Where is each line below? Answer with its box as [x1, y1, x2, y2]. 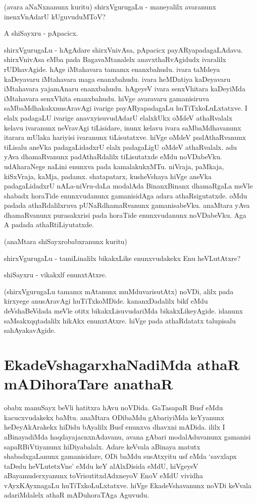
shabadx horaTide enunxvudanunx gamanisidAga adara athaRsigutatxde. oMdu [4, 190, 247, 200]
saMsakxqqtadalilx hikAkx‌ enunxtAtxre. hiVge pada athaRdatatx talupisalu [4, 315, 236, 325]
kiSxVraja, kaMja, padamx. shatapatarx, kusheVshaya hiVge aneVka [4, 171, 212, 181]
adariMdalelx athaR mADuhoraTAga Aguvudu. [4, 490, 149, 500]
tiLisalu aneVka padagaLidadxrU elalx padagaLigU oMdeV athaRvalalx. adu [4, 141, 237, 152]
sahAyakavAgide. [4, 325, 56, 335]
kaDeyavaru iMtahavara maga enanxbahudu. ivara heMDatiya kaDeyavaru [4, 73, 231, 84]
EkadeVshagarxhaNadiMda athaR [4, 354, 240, 374]
